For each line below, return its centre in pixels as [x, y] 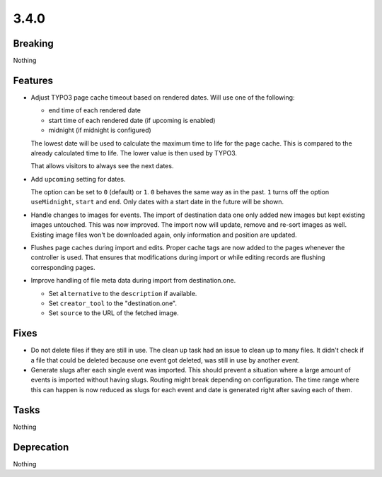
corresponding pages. [63, 267]
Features [33, 80]
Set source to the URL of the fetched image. [114, 313]
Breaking [34, 43]
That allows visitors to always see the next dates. [102, 166]
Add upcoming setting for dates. [78, 179]
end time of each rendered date [95, 110]
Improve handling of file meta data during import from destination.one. [133, 281]
